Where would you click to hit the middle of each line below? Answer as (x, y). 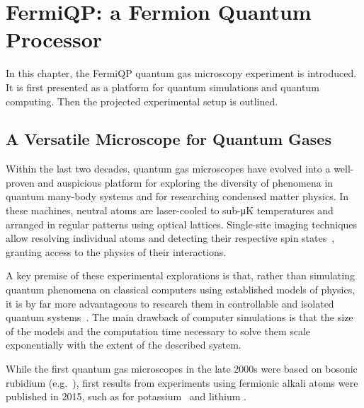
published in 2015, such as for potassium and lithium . (126, 396)
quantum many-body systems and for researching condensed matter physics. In (177, 196)
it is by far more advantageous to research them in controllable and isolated (170, 303)
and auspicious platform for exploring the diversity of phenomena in (186, 182)
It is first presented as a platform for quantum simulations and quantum (163, 87)
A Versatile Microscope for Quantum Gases (169, 139)
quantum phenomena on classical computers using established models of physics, (181, 290)
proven (20, 182)
